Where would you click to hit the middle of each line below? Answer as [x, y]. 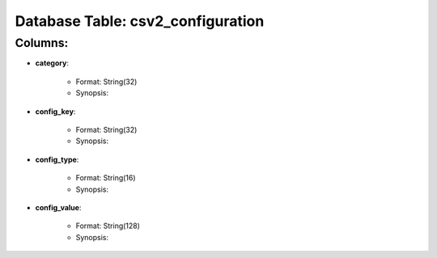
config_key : [55, 111]
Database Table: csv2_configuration [140, 21]
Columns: [42, 43]
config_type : [57, 159]
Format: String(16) [106, 178]
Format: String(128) [108, 226]
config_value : [58, 207]
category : [52, 63]
